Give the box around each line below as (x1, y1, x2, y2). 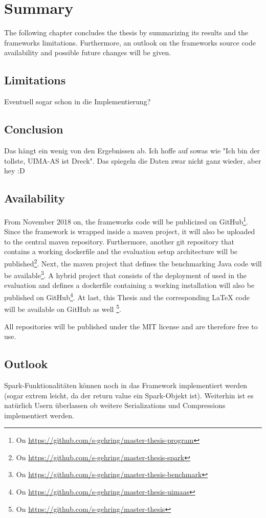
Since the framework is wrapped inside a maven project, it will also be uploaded (4, 226, 255, 237)
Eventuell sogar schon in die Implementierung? (4, 96, 151, 107)
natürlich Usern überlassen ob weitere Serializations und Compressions (4, 400, 226, 411)
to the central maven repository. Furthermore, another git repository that (4, 236, 234, 246)
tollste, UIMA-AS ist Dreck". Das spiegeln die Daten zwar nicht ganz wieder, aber (4, 155, 261, 166)
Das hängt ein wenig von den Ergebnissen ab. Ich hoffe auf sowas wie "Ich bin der (4, 145, 260, 155)
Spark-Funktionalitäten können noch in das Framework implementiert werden (4, 379, 248, 390)
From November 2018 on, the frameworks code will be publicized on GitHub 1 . (4, 214, 248, 227)
